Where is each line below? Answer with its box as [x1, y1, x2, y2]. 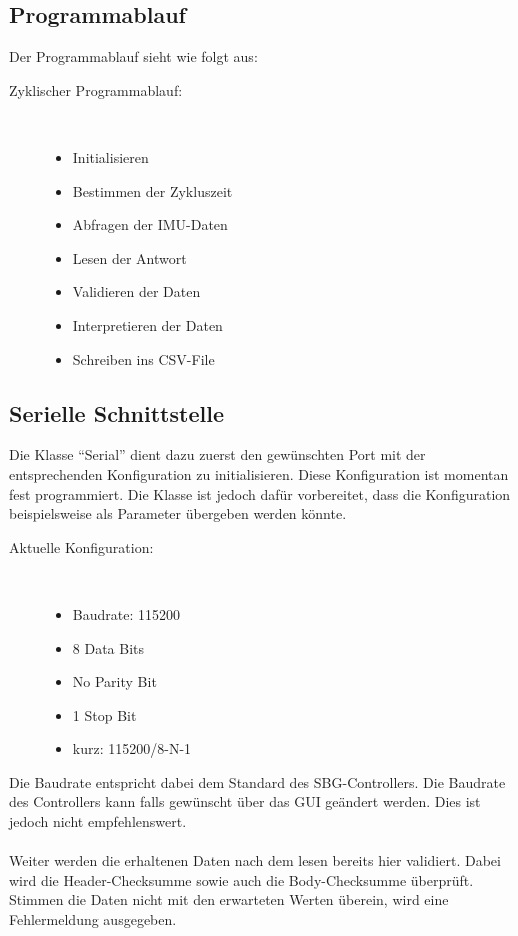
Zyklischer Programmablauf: [9, 79, 183, 100]
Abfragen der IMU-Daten [72, 214, 228, 235]
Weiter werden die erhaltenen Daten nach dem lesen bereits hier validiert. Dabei [9, 850, 501, 871]
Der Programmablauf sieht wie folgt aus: [9, 46, 258, 67]
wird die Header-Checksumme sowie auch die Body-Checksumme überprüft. [9, 869, 474, 890]
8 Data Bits [72, 637, 145, 658]
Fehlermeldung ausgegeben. [9, 909, 177, 930]
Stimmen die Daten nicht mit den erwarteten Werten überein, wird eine [9, 889, 449, 910]
